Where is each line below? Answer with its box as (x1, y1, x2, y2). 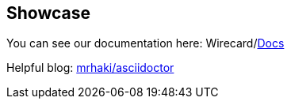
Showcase (6, 3, 91, 23)
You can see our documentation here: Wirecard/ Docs (6, 36, 285, 51)
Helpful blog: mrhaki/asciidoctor (6, 61, 174, 75)
